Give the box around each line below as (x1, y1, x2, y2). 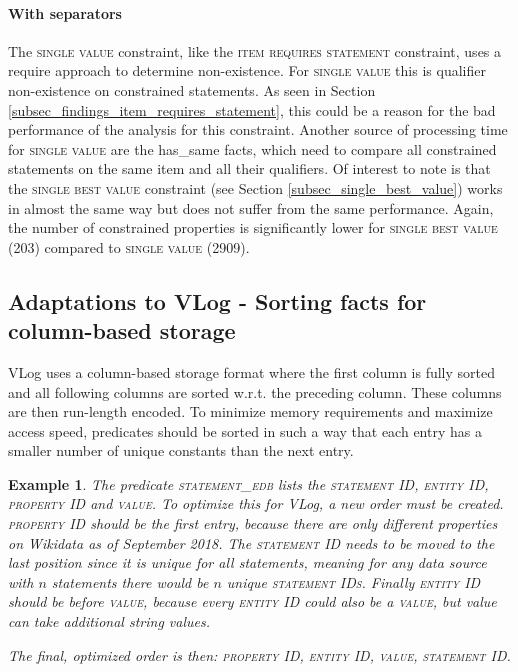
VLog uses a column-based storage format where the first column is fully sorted (8, 361, 496, 382)
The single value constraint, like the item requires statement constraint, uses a (8, 40, 502, 61)
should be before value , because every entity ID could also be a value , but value (8, 591, 497, 612)
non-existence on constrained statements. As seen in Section (8, 79, 376, 100)
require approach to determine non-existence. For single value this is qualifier (8, 60, 486, 81)
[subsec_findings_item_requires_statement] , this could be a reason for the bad (8, 99, 496, 120)
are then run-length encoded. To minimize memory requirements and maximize (8, 401, 493, 422)
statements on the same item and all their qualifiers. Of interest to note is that (8, 158, 491, 179)
